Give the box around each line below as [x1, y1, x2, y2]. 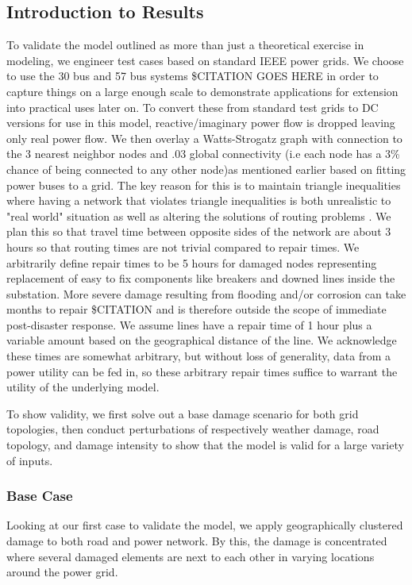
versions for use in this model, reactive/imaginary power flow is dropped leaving [6, 114, 395, 131]
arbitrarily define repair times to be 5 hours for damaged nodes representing [6, 254, 377, 271]
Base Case [6, 486, 73, 506]
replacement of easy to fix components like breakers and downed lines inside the [6, 270, 395, 287]
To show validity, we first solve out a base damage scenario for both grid [6, 405, 359, 421]
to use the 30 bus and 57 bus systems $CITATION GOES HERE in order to [6, 67, 379, 84]
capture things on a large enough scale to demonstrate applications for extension [6, 83, 399, 99]
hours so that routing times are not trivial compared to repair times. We [6, 238, 360, 255]
